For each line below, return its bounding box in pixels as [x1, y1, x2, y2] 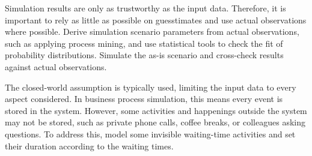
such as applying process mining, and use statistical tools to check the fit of [5, 37, 283, 49]
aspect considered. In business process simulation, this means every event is [5, 92, 283, 105]
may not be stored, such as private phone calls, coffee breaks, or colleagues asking [5, 116, 305, 128]
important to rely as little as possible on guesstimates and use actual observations [5, 13, 307, 26]
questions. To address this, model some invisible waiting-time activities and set [5, 127, 296, 140]
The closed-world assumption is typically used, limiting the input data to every [5, 80, 296, 93]
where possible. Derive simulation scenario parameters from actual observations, [5, 25, 299, 38]
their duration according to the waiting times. [5, 139, 174, 152]
